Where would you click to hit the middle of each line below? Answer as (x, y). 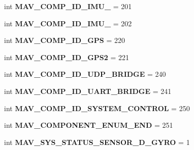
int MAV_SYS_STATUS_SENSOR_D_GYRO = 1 (97, 142)
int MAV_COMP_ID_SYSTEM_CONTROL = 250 (97, 108)
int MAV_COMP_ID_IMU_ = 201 (68, 6)
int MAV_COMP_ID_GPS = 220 (65, 40)
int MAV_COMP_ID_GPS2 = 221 (67, 57)
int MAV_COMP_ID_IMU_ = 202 (68, 23)
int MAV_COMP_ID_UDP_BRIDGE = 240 (85, 74)
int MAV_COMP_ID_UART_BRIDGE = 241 (88, 91)
